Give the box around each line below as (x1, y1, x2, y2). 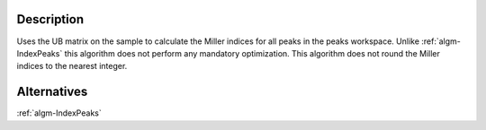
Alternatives (16, 84, 88, 100)
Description (16, 12, 85, 27)
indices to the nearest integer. (16, 61, 128, 72)
